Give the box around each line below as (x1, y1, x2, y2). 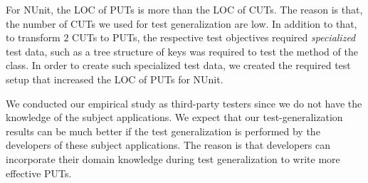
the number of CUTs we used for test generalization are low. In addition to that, (6, 16, 357, 31)
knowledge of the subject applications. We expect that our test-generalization (6, 110, 343, 125)
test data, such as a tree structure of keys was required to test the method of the (6, 43, 358, 58)
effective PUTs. (6, 165, 72, 180)
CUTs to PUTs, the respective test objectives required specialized (72, 30, 356, 45)
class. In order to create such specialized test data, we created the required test (6, 58, 351, 73)
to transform (6, 30, 61, 45)
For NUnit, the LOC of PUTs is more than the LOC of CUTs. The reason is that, (6, 2, 363, 16)
